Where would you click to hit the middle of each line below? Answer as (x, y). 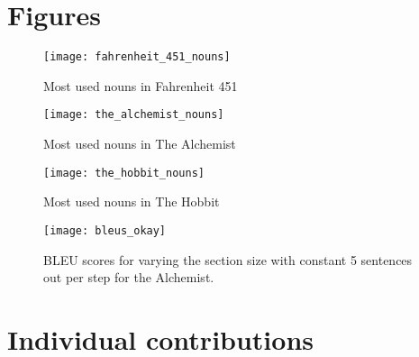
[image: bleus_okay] (105, 230)
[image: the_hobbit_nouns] (124, 173)
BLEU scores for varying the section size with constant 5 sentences (228, 259)
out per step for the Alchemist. (129, 277)
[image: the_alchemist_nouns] (134, 115)
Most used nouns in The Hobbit (132, 201)
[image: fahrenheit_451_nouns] (137, 57)
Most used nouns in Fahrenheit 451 (141, 85)
